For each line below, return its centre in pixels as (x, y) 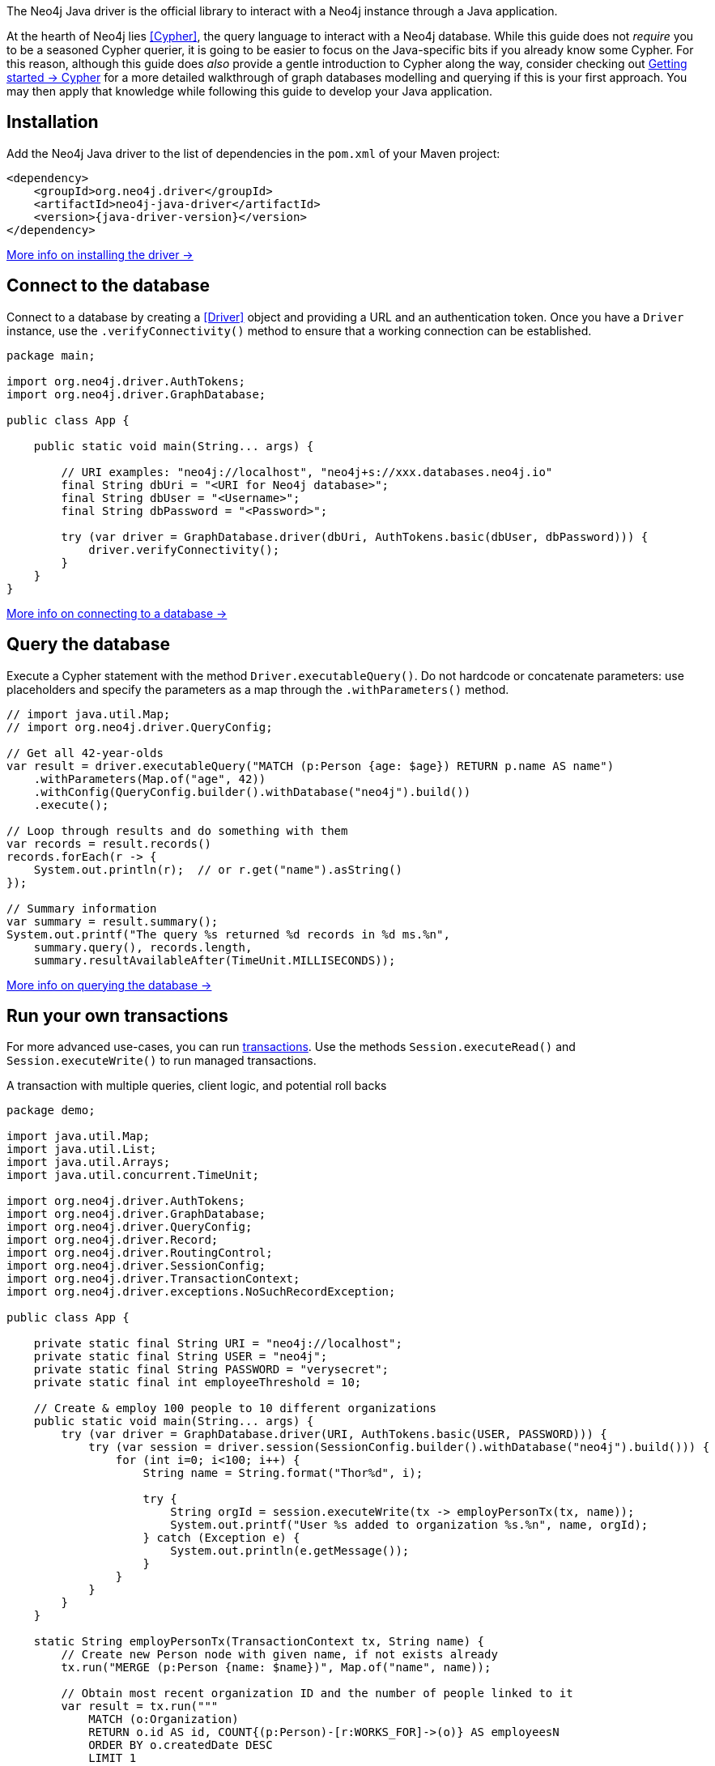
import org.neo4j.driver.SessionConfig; (136, 1266)
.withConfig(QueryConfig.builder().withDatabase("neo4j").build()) (252, 792)
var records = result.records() (109, 843)
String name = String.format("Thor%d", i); (283, 1473)
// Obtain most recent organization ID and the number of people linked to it (317, 1694)
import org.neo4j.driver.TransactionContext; (153, 1279)
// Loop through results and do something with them (177, 830)
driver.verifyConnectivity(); (184, 549)
